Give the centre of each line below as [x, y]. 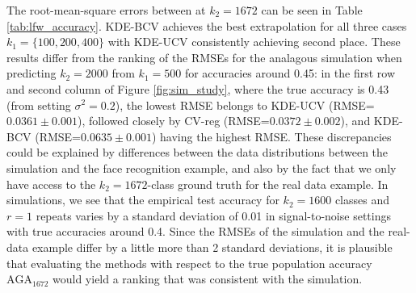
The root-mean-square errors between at [106, 10]
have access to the [51, 184]
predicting [32, 73]
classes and [362, 200]
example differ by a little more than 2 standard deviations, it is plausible [212, 247]
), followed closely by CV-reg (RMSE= [173, 121]
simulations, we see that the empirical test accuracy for [143, 200]
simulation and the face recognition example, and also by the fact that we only [202, 167]
